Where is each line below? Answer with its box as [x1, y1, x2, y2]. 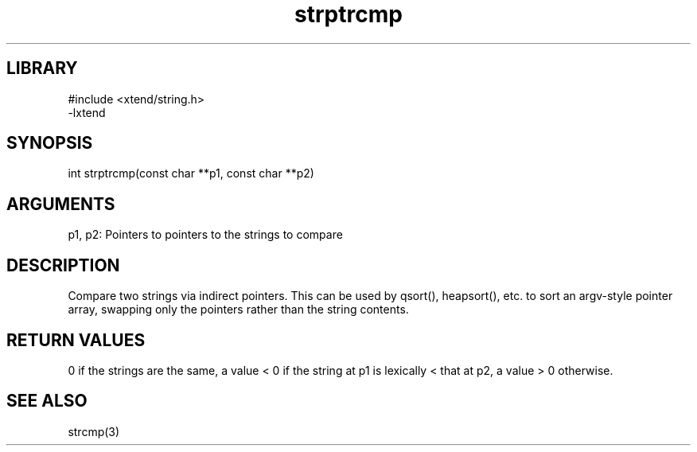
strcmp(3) [68, 424, 120, 438]
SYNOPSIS [6, 133, 93, 154]
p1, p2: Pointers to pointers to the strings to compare [68, 228, 343, 242]
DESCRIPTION [6, 255, 120, 275]
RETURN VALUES [6, 329, 146, 350]
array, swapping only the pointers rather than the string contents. [68, 302, 409, 317]
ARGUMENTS [6, 193, 115, 214]
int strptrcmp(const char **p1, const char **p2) [68, 166, 314, 181]
